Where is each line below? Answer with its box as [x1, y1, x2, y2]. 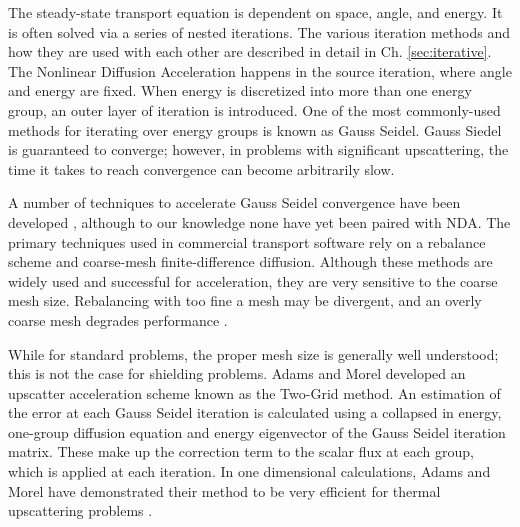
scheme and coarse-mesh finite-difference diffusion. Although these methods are [8, 251, 493, 272]
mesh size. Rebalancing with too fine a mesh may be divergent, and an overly [8, 290, 482, 311]
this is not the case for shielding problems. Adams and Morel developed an [8, 363, 466, 384]
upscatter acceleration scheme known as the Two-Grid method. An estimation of [8, 382, 501, 403]
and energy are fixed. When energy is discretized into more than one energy [8, 80, 472, 101]
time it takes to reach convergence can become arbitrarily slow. [8, 158, 395, 179]
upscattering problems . [8, 500, 153, 521]
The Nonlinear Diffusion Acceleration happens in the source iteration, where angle [8, 60, 512, 81]
